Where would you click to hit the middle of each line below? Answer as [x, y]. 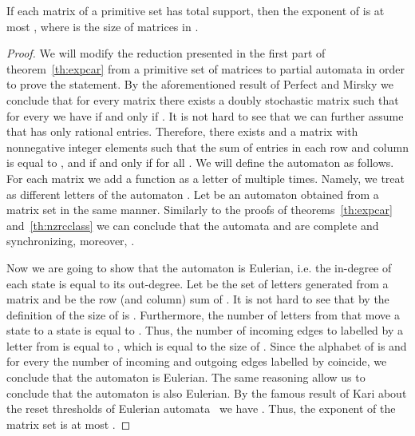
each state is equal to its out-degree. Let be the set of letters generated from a [198, 283]
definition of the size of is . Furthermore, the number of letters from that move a [203, 314]
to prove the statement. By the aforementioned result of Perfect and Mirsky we [200, 84]
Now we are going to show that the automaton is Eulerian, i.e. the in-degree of [199, 267]
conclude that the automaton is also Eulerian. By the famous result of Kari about [207, 392]
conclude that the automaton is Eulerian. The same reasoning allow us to [186, 377]
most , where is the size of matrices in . [103, 26]
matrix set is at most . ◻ [69, 424]
